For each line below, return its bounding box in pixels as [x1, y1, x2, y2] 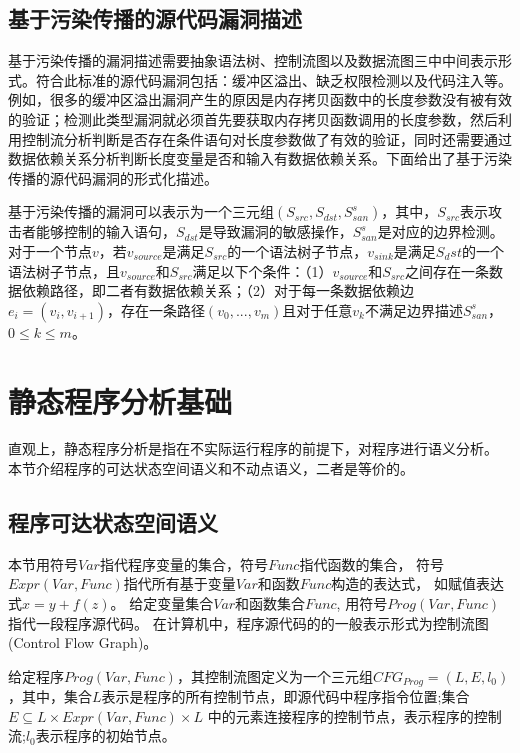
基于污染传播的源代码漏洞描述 [8, 3, 302, 34]
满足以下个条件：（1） [192, 260, 333, 281]
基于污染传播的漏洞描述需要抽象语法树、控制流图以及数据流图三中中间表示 [8, 50, 498, 71]
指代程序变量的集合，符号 [99, 553, 268, 574]
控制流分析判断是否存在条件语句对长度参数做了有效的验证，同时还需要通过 [21, 128, 512, 149]
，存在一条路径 [106, 299, 205, 320]
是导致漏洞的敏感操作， [198, 221, 353, 242]
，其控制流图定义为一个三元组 [176, 665, 373, 686]
